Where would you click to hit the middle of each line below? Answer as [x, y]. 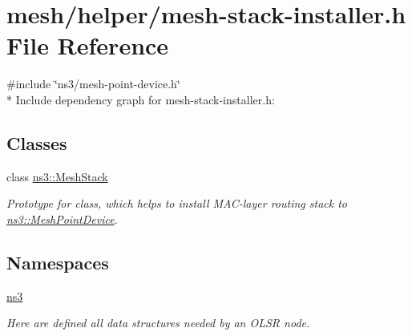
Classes [37, 142]
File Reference [88, 45]
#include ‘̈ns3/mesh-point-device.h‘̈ [93, 84]
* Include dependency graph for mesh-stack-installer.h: [141, 99]
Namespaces [58, 262]
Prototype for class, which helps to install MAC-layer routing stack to [177, 203]
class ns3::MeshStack [57, 176]
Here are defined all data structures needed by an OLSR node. [158, 323]
